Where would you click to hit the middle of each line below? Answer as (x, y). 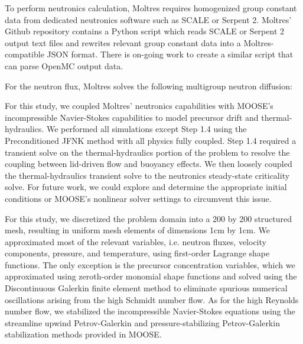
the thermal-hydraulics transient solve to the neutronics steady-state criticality (147, 175)
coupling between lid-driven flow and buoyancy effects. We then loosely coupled (149, 164)
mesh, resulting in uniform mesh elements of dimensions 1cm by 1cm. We (137, 230)
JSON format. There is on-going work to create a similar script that (170, 54)
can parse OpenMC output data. (64, 65)
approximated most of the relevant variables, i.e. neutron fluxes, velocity (136, 241)
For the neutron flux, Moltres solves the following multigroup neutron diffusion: (149, 86)
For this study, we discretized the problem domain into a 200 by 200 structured (149, 218)
